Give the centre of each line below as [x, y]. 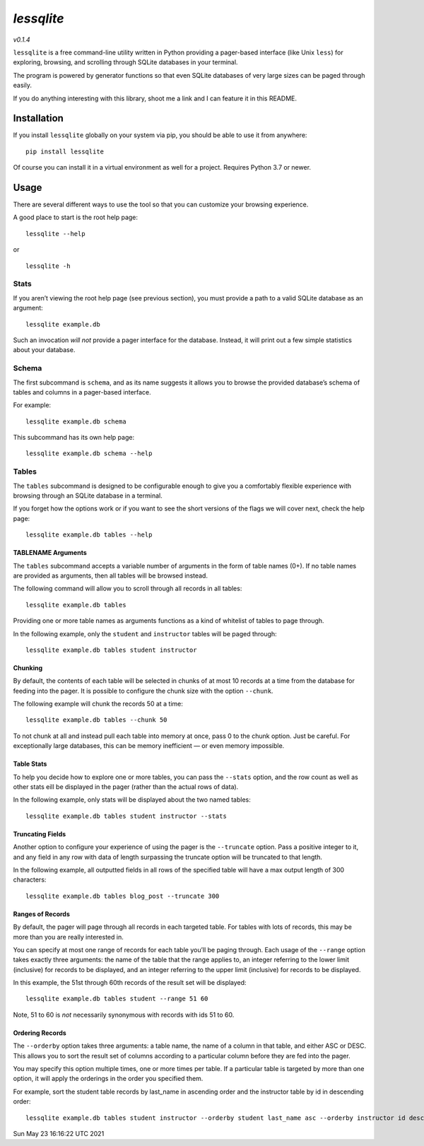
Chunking [28, 667]
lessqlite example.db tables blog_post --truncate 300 [123, 896]
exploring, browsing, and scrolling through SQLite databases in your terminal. [125, 62]
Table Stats [30, 764]
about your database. [44, 350]
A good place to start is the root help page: [75, 217]
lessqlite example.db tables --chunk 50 [96, 720]
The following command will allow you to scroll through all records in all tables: [128, 589]
